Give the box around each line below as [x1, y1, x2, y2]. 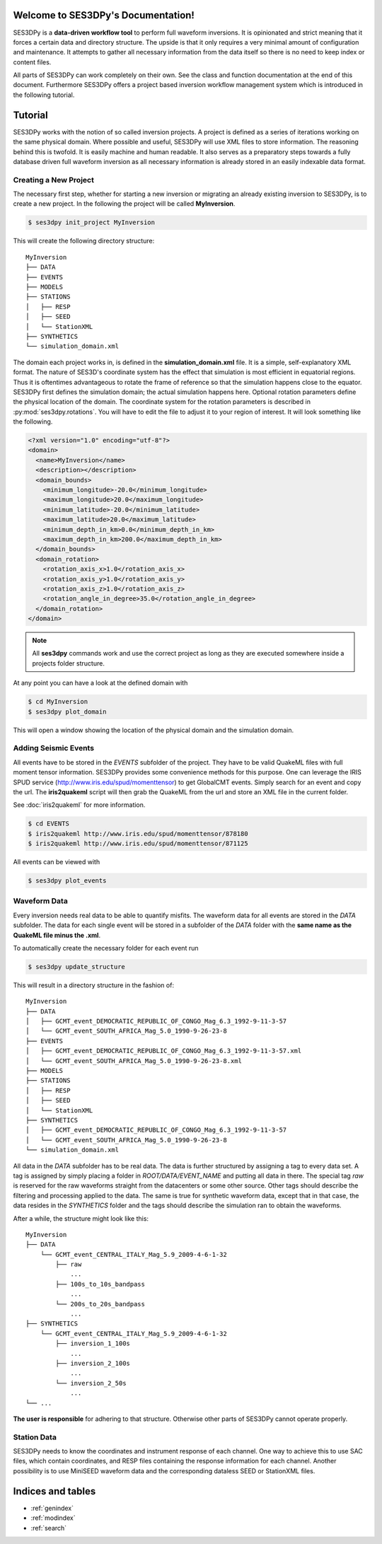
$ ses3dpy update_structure [28, 963, 125, 970]
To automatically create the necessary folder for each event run [13, 944, 199, 952]
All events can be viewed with [13, 858, 100, 866]
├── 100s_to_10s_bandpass [55, 1280, 145, 1288]
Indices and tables [13, 1485, 96, 1497]
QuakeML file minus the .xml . [13, 931, 101, 939]
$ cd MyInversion [28, 697, 88, 706]
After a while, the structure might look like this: [13, 1214, 149, 1223]
